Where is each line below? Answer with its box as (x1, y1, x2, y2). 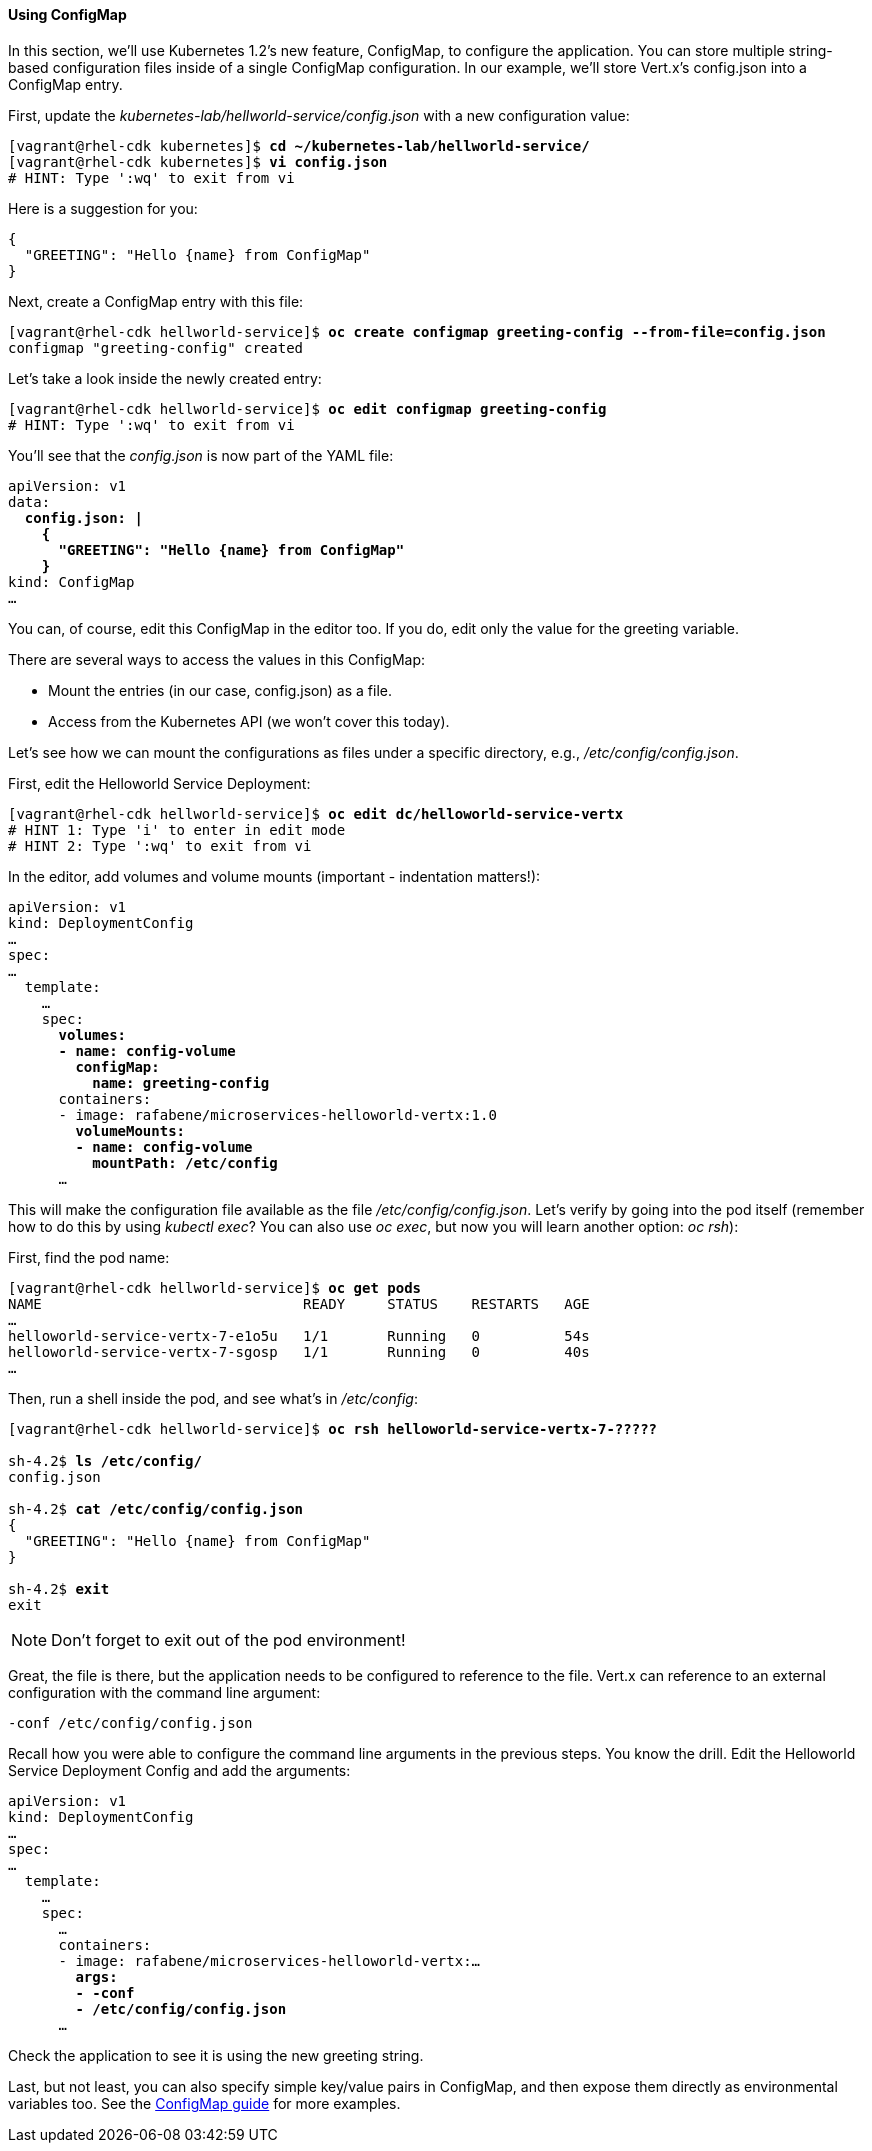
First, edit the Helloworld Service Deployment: (8, 774, 311, 792)
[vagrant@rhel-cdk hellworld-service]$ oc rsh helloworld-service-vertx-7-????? (8, 1420, 658, 1437)
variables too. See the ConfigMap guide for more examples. (8, 2094, 401, 2112)
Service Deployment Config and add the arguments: (8, 1761, 351, 1779)
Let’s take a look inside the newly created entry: (8, 369, 322, 387)
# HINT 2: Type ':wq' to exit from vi (8, 837, 312, 854)
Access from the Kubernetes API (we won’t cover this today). (48, 712, 450, 730)
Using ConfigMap (8, 6, 127, 23)
